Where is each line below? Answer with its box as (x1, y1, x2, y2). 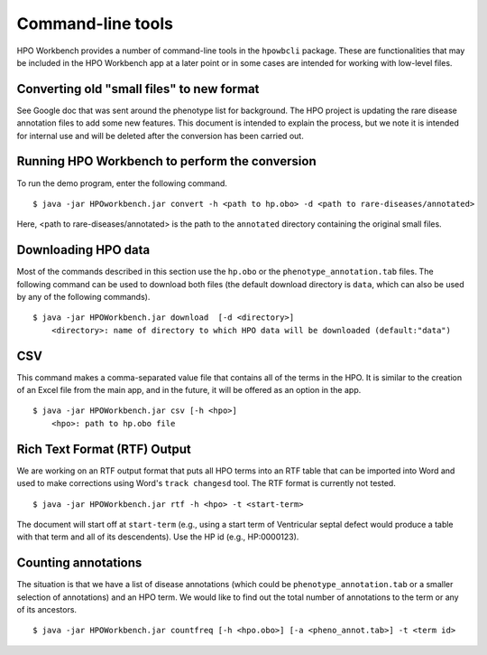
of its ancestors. (16, 604, 77, 615)
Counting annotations (16, 556, 142, 571)
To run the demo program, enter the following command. (16, 177, 227, 189)
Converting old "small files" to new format (16, 81, 260, 97)
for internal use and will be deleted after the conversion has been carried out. (16, 130, 304, 141)
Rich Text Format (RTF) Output (16, 441, 191, 456)
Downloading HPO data (16, 242, 151, 257)
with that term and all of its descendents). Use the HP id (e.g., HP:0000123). (16, 531, 299, 542)
